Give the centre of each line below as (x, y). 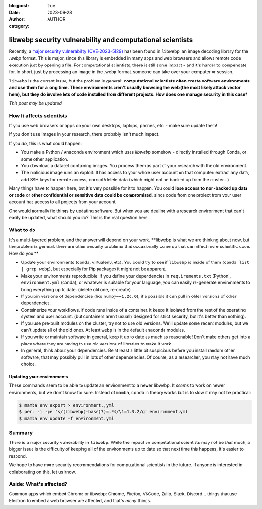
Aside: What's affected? (38, 484)
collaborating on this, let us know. (42, 472)
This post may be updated (35, 103)
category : (19, 26)
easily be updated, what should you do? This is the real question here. (79, 217)
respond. (18, 456)
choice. (29, 364)
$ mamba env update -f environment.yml (66, 419)
